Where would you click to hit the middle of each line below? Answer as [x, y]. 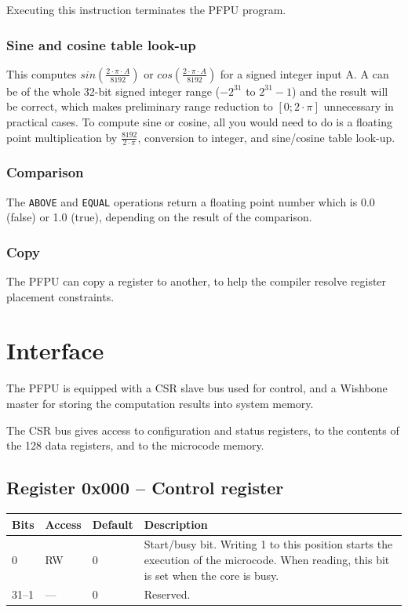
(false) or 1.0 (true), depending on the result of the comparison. [159, 217]
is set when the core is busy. [211, 575]
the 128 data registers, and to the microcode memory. [135, 445]
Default [113, 524]
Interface [55, 350]
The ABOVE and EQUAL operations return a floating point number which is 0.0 [191, 201]
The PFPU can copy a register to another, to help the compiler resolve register [197, 281]
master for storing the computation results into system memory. [160, 404]
